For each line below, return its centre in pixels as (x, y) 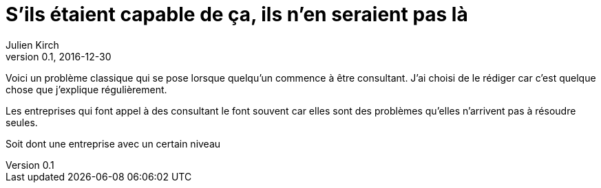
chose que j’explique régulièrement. (86, 89)
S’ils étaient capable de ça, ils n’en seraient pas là (237, 14)
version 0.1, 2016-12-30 (59, 56)
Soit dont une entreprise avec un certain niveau (113, 143)
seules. (22, 122)
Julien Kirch (32, 45)
